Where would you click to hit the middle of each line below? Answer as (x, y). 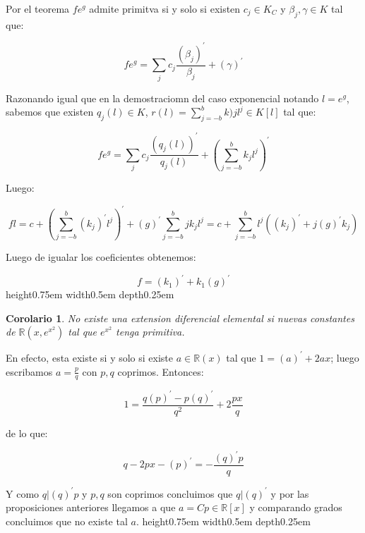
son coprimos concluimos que (170, 493)
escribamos (29, 371)
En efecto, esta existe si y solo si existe (90, 357)
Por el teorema (38, 8)
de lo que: (27, 433)
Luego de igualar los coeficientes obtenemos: (101, 257)
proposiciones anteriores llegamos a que (91, 507)
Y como (23, 493)
